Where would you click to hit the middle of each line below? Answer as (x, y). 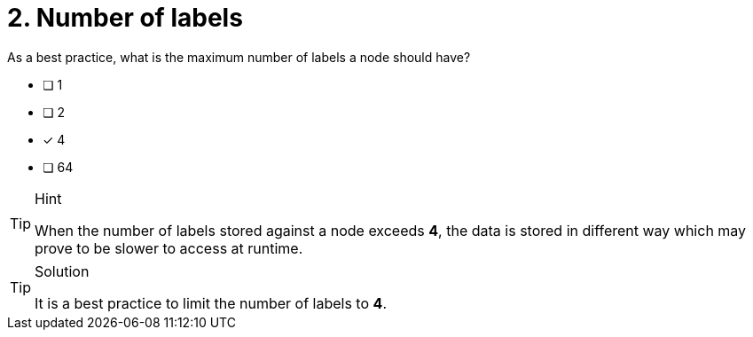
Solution (62, 271)
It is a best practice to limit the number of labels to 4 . (211, 303)
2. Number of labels (125, 18)
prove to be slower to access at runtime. (169, 248)
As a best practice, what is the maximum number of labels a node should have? (239, 57)
